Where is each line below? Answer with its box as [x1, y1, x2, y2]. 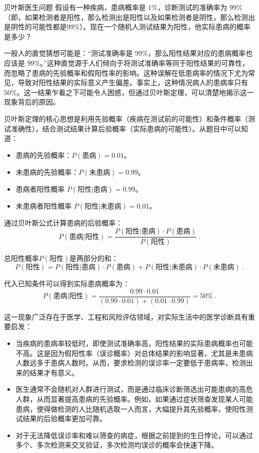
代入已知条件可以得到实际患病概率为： [4, 278, 129, 289]
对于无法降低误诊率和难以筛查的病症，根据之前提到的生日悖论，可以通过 [15, 430, 253, 440]
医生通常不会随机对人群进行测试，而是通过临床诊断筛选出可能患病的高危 [15, 384, 253, 394]
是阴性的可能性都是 [4, 21, 67, 32]
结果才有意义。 [29, 367, 79, 377]
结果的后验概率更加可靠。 [22, 413, 107, 424]
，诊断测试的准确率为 [157, 2, 227, 12]
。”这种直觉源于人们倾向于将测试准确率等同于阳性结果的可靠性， [40, 57, 249, 68]
